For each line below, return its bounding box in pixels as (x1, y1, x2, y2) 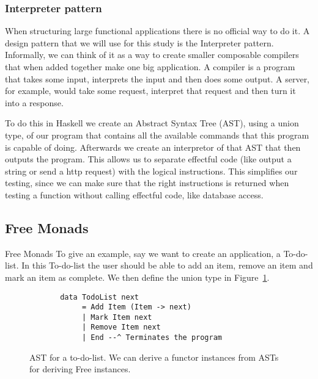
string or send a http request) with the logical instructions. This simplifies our (5, 164, 298, 177)
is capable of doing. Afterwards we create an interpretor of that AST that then (5, 140, 301, 153)
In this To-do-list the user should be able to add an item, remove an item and (21, 259, 313, 272)
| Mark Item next (81, 312, 152, 322)
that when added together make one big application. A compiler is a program (5, 60, 295, 73)
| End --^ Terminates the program (81, 333, 222, 342)
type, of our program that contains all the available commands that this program (5, 128, 309, 141)
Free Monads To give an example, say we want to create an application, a (5, 247, 281, 259)
